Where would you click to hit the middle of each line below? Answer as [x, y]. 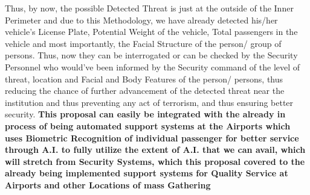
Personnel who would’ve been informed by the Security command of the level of [153, 67]
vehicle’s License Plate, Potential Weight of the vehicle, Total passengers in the [151, 32]
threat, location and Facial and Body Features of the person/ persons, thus [144, 79]
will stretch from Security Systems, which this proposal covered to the [155, 161]
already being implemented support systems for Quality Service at [147, 173]
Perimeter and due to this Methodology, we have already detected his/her [141, 20]
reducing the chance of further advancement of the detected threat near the [145, 91]
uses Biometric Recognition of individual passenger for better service [152, 138]
